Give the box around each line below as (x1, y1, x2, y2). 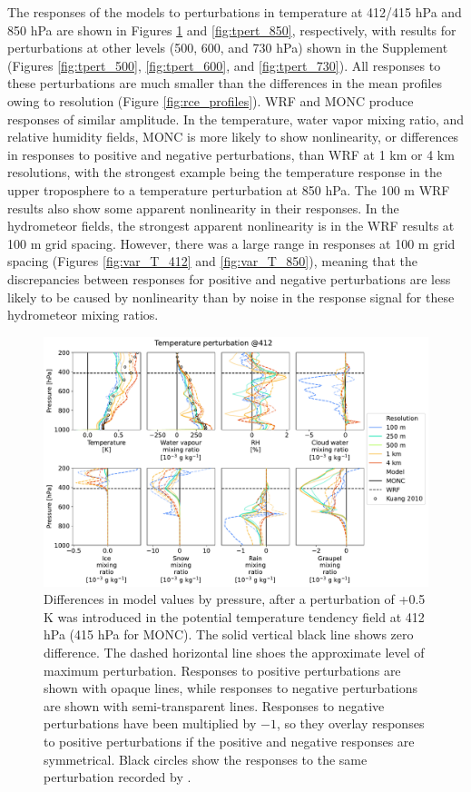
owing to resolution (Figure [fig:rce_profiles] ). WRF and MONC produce (7, 91, 414, 110)
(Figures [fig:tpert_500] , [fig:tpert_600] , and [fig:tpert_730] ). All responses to (7, 55, 441, 74)
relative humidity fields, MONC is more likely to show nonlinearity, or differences (7, 127, 459, 146)
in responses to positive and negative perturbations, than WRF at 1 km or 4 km (7, 144, 455, 163)
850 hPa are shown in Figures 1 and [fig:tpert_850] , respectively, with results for (7, 20, 456, 39)
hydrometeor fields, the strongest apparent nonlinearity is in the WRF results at (7, 216, 455, 235)
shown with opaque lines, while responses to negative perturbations (44, 678, 418, 698)
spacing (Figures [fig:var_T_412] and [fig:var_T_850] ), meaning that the (7, 252, 418, 271)
